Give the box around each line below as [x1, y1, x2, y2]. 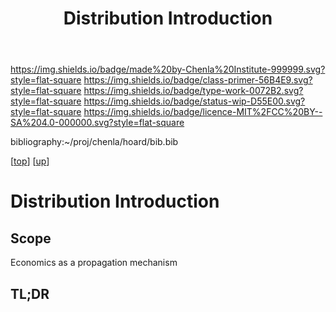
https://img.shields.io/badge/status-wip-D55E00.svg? [83, 95, 306, 107]
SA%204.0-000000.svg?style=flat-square [10, 117, 185, 129]
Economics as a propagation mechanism [10, 257, 178, 269]
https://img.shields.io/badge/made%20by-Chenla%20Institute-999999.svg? [10, 63, 326, 76]
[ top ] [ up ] [10, 155, 50, 167]
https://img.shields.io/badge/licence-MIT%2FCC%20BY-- [83, 106, 323, 118]
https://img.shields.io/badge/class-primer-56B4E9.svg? [83, 74, 313, 86]
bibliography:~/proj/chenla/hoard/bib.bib [10, 136, 179, 148]
